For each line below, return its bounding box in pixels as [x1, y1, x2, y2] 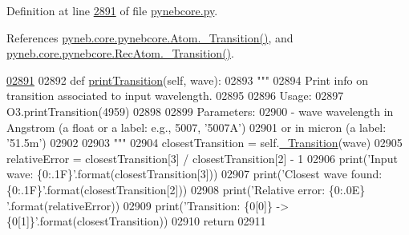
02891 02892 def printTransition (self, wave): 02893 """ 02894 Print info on [6, 71, 369, 88]
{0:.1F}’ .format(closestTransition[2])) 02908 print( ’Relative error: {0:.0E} [6, 181, 366, 197]
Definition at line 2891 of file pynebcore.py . [6, 2, 218, 18]
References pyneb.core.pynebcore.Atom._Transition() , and [6, 29, 294, 46]
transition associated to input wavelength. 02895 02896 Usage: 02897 [6, 87, 344, 104]
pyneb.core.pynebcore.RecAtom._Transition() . [6, 45, 234, 62]
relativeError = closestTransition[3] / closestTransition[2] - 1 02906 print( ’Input [6, 149, 398, 166]
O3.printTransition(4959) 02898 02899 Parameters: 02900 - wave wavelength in [6, 102, 394, 119]
